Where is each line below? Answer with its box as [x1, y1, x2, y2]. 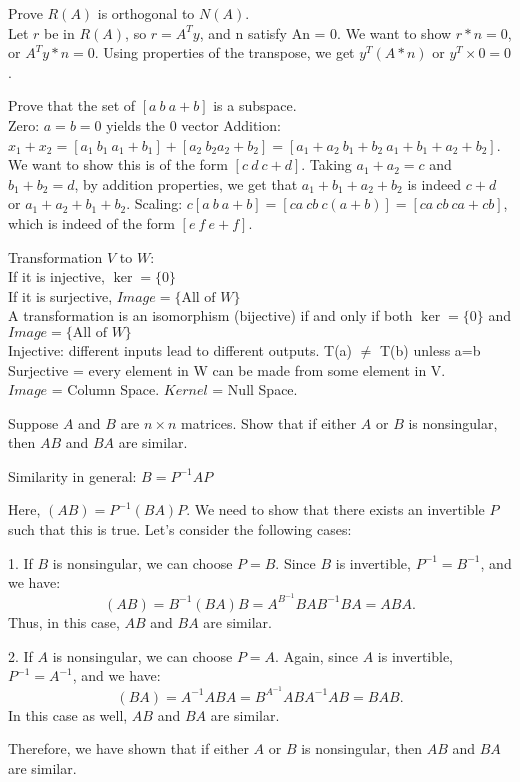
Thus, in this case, [8, 611, 120, 632]
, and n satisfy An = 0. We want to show [199, 22, 452, 43]
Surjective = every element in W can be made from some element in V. [8, 359, 446, 380]
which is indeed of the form [8, 212, 175, 233]
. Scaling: [126, 193, 183, 214]
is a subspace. [213, 95, 297, 116]
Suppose [8, 412, 59, 433]
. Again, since [275, 645, 358, 666]
